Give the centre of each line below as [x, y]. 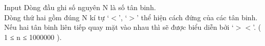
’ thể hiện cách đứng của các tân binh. [197, 17]
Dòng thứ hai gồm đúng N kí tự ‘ [57, 17]
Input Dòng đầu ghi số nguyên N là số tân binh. [80, 7]
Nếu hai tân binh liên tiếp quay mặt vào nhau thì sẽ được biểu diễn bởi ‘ [119, 27]
